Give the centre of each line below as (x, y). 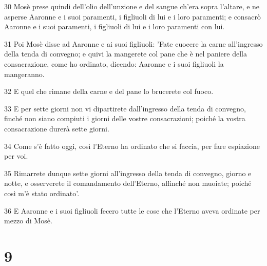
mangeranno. (24, 74)
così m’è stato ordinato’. (42, 193)
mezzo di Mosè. (28, 221)
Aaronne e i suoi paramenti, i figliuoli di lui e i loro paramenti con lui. (115, 26)
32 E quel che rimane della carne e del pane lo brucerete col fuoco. (109, 91)
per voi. (16, 156)
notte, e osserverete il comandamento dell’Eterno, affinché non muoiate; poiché (128, 183)
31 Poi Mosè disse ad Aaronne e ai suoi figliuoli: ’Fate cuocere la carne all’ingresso (133, 43)
